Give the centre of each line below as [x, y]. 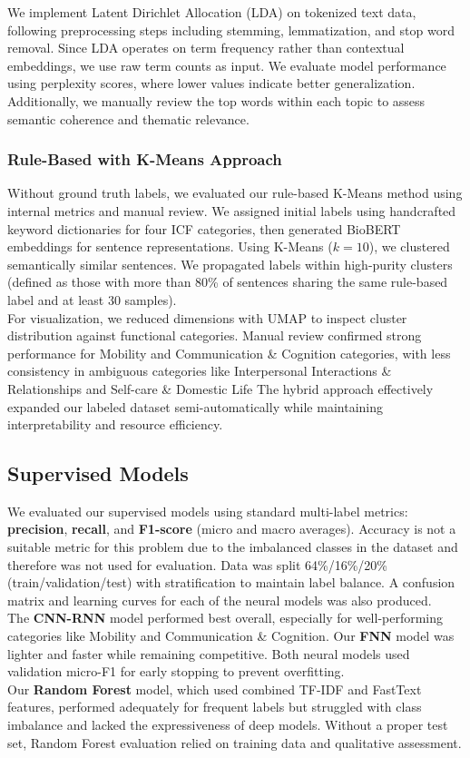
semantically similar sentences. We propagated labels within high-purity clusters [230, 264]
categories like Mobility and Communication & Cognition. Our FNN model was [231, 636]
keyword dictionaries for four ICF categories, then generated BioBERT [204, 228]
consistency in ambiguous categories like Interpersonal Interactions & [200, 371]
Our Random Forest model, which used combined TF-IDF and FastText [215, 689]
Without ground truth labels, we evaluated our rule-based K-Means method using [235, 193]
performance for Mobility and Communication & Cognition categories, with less [229, 353]
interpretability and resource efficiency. [115, 424]
